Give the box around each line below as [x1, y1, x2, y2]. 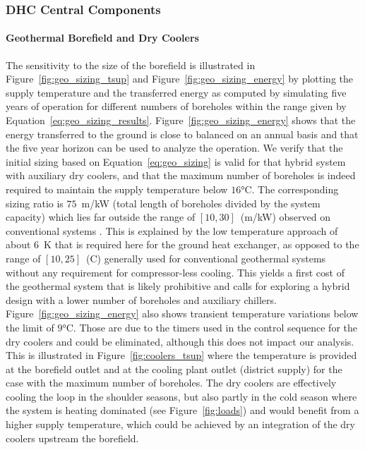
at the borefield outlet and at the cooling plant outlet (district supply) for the [6, 361, 342, 376]
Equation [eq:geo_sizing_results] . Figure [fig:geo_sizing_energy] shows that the [6, 113, 356, 128]
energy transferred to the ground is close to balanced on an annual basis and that [6, 126, 359, 141]
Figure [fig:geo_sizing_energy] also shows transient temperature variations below [6, 306, 359, 321]
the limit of [6, 320, 54, 334]
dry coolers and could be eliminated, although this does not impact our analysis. [6, 334, 354, 348]
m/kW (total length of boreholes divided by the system [81, 195, 321, 210]
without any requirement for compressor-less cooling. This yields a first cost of [6, 264, 345, 279]
